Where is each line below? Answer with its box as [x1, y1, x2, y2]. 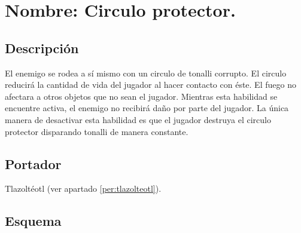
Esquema [5, 211, 62, 230]
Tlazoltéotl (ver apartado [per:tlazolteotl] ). [5, 182, 162, 195]
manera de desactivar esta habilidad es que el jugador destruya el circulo [5, 113, 271, 125]
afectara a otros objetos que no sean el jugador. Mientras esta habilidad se [5, 90, 278, 102]
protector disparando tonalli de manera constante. [5, 125, 188, 137]
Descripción [5, 38, 79, 57]
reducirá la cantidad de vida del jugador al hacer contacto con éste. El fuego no [5, 78, 296, 91]
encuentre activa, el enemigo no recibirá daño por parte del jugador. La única [5, 102, 289, 114]
